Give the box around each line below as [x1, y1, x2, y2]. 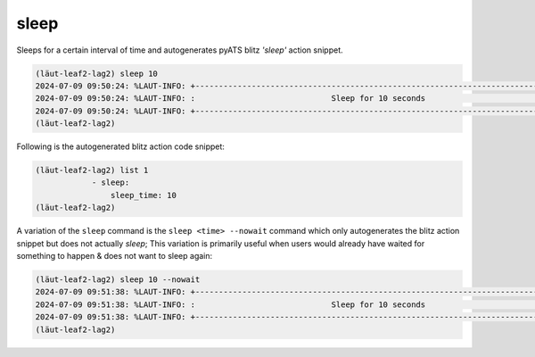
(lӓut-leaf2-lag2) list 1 [35, 165, 149, 176]
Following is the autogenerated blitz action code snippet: [16, 141, 225, 152]
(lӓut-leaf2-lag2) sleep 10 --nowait [35, 274, 201, 285]
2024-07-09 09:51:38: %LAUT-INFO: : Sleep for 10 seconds [35, 299, 426, 310]
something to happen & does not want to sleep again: [16, 251, 213, 261]
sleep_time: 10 [110, 190, 177, 200]
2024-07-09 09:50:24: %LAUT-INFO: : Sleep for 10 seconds [35, 94, 426, 104]
